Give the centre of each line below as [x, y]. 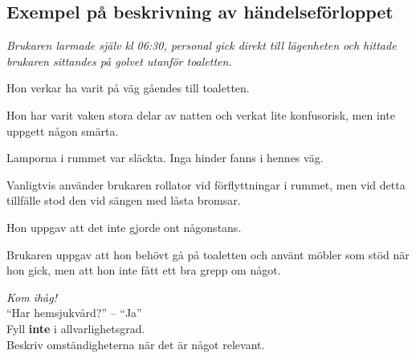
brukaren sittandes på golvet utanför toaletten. [119, 61]
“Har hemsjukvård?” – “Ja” [74, 313]
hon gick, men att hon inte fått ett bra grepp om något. [144, 270]
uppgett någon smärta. [63, 130]
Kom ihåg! [32, 297]
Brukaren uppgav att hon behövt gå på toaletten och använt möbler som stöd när [208, 254]
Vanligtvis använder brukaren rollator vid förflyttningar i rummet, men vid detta [206, 184]
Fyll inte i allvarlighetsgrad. [76, 328]
